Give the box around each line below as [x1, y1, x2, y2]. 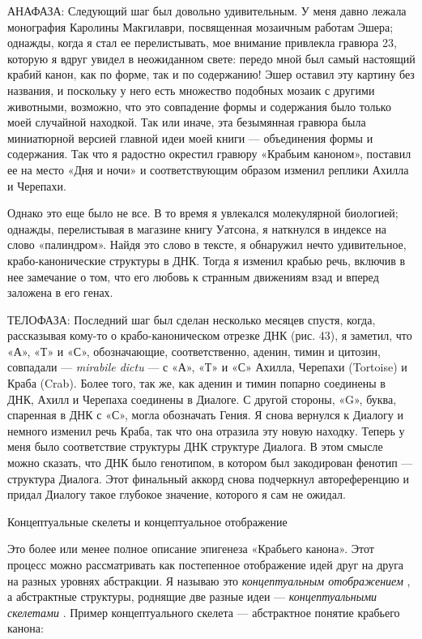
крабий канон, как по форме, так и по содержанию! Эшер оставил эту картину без [7, 66, 415, 83]
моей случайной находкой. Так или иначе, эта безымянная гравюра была [7, 114, 366, 131]
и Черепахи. [7, 177, 66, 194]
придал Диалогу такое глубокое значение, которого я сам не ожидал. [7, 486, 346, 503]
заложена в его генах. [7, 284, 113, 301]
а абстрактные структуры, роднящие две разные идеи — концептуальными [7, 588, 377, 605]
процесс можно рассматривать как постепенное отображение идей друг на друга [7, 556, 404, 573]
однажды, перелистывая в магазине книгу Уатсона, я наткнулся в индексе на [7, 220, 386, 237]
